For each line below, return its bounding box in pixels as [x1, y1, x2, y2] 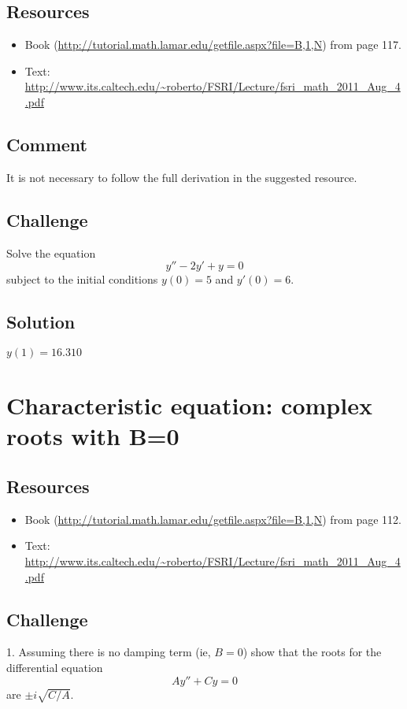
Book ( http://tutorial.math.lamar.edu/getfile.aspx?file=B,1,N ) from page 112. [24, 510, 402, 527]
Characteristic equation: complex [6, 389, 372, 421]
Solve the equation [6, 244, 96, 261]
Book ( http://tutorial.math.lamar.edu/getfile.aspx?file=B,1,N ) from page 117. [24, 36, 402, 53]
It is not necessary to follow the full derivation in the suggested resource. [6, 169, 357, 185]
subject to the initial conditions [6, 271, 158, 288]
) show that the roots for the [242, 644, 382, 660]
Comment [6, 132, 87, 156]
